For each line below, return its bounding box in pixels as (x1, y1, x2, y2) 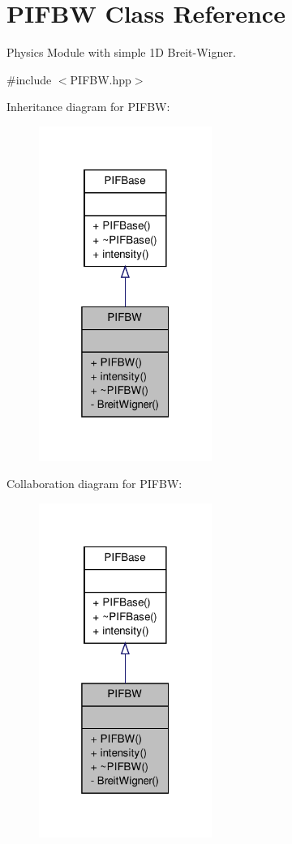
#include (6, 71, 52, 88)
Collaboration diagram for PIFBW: (6, 475, 182, 492)
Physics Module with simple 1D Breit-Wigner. (6, 44, 236, 61)
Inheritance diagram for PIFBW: (6, 98, 170, 115)
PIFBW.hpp (70, 71, 131, 88)
